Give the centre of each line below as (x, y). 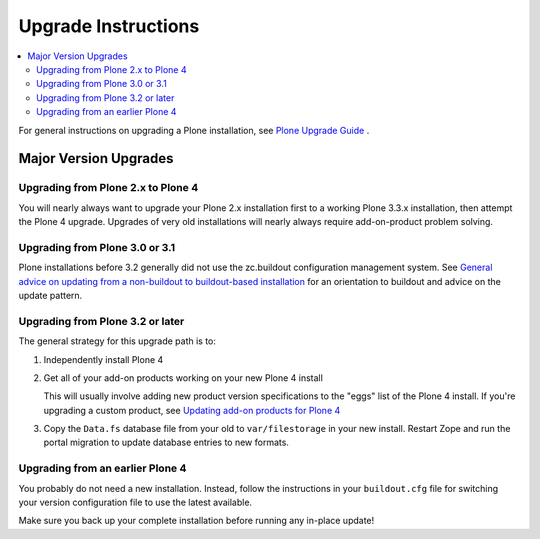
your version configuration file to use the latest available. (135, 502)
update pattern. (50, 295)
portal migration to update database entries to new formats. (166, 442)
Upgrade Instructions (109, 26)
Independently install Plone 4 (103, 359)
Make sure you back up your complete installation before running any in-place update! (196, 521)
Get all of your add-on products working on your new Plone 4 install (183, 377)
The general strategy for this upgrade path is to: (117, 341)
